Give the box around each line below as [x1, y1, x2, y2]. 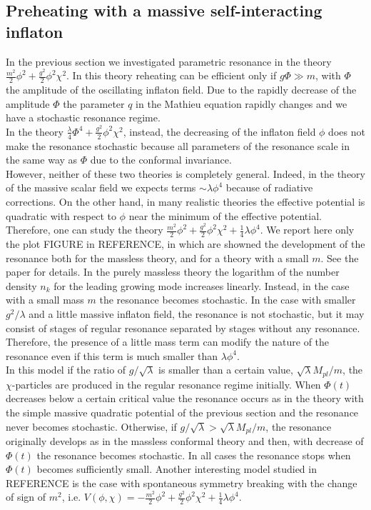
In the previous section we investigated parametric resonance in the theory [6, 54, 332, 69]
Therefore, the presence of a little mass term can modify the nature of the [6, 334, 330, 349]
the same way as [6, 152, 78, 167]
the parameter [63, 96, 125, 111]
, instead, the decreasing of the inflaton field [123, 124, 316, 139]
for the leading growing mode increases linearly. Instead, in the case [54, 278, 350, 293]
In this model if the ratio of [6, 362, 126, 377]
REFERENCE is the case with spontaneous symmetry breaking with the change [6, 475, 357, 490]
